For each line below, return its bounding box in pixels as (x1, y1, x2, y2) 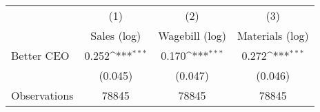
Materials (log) (237, 27, 309, 43)
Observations (11, 87, 74, 103)
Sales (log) (90, 27, 141, 43)
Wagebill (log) (158, 27, 226, 43)
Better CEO (11, 47, 70, 63)
